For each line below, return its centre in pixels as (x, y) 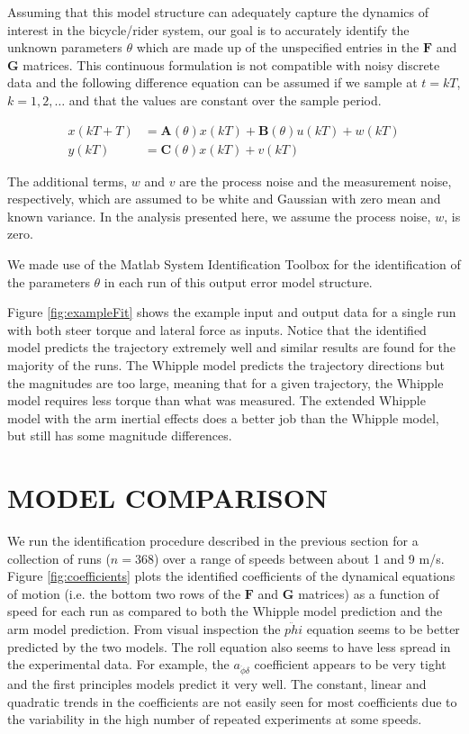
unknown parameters (65, 47)
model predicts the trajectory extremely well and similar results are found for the (232, 347)
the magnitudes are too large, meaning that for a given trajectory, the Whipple (225, 382)
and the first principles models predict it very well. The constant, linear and (217, 683)
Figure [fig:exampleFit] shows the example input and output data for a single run (232, 312)
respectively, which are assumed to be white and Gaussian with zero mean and (224, 199)
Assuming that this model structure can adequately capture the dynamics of (218, 12)
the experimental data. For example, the (118, 664)
